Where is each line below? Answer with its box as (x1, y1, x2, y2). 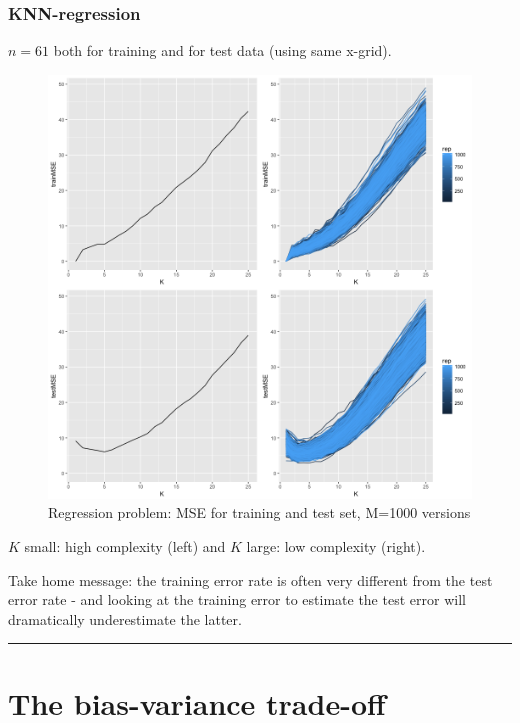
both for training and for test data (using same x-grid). (53, 40, 392, 61)
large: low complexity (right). (246, 536, 426, 556)
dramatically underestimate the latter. (8, 608, 242, 629)
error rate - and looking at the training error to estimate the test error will (8, 589, 466, 610)
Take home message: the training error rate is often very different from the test (8, 569, 493, 590)
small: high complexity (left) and (24, 536, 226, 556)
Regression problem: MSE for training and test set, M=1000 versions (48, 502, 471, 523)
